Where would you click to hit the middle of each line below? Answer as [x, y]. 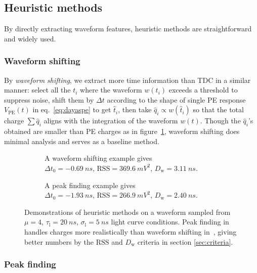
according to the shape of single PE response [176, 99]
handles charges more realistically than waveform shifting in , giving [131, 231]
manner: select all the [37, 90]
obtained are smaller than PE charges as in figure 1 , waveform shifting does [122, 131]
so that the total [218, 109]
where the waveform [111, 90]
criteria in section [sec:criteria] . [185, 241]
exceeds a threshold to [203, 90]
